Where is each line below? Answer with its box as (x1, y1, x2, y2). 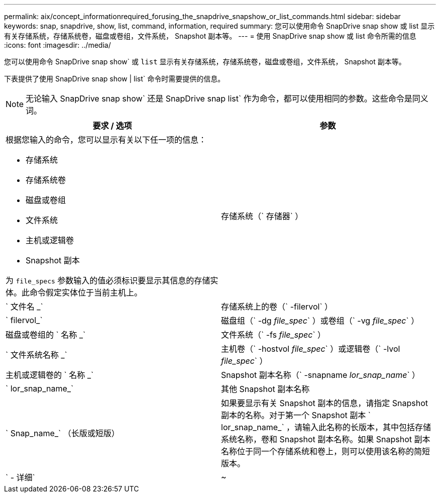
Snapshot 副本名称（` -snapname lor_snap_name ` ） (221, 370, 420, 380)
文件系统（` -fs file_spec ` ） (221, 330, 326, 340)
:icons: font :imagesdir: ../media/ (4, 41, 111, 49)
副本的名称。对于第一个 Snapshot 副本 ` (221, 410, 371, 420)
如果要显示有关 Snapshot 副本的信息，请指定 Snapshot (221, 398, 428, 408)
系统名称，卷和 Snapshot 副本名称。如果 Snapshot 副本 (221, 434, 430, 444)
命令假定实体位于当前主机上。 (30, 287, 143, 297)
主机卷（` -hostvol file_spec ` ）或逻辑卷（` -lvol (221, 344, 400, 354)
